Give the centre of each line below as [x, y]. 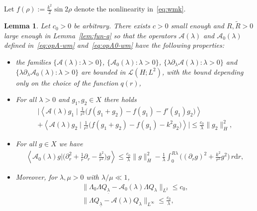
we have [71, 144]
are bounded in [103, 71]
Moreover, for [37, 177]
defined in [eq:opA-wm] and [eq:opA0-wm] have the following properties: [114, 45]
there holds [120, 99]
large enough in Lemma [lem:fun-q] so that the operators [90, 35]
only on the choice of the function [67, 82]
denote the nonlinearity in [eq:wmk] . [130, 9]
